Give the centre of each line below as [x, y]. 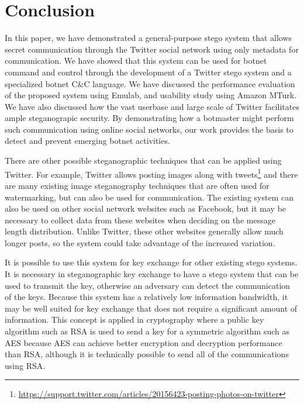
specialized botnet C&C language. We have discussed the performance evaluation [150, 83]
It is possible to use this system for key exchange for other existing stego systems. [151, 262]
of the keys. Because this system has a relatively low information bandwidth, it [146, 297]
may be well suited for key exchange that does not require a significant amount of [151, 308]
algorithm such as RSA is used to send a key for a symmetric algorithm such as [147, 331]
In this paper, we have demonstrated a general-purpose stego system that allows [148, 38]
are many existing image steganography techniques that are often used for [137, 185]
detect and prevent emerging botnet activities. [87, 141]
